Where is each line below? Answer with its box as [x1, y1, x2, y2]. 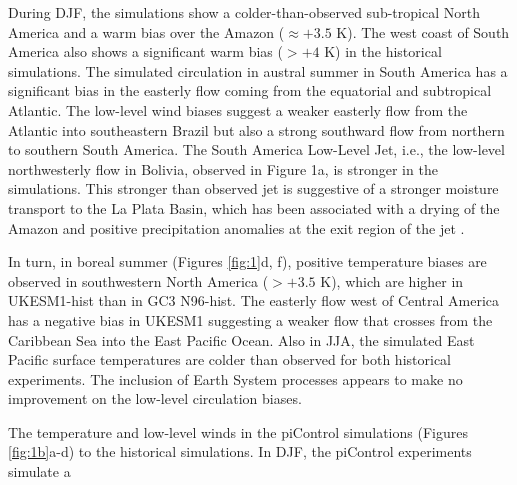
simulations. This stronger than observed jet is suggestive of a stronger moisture [8, 178, 499, 199]
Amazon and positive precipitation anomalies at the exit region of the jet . [8, 217, 465, 238]
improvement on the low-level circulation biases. [8, 388, 302, 409]
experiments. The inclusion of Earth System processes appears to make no [8, 368, 463, 389]
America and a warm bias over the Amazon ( [8, 21, 285, 42]
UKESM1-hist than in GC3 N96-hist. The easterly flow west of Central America [8, 290, 500, 311]
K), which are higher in [320, 270, 464, 291]
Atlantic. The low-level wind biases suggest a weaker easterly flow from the [8, 99, 468, 120]
